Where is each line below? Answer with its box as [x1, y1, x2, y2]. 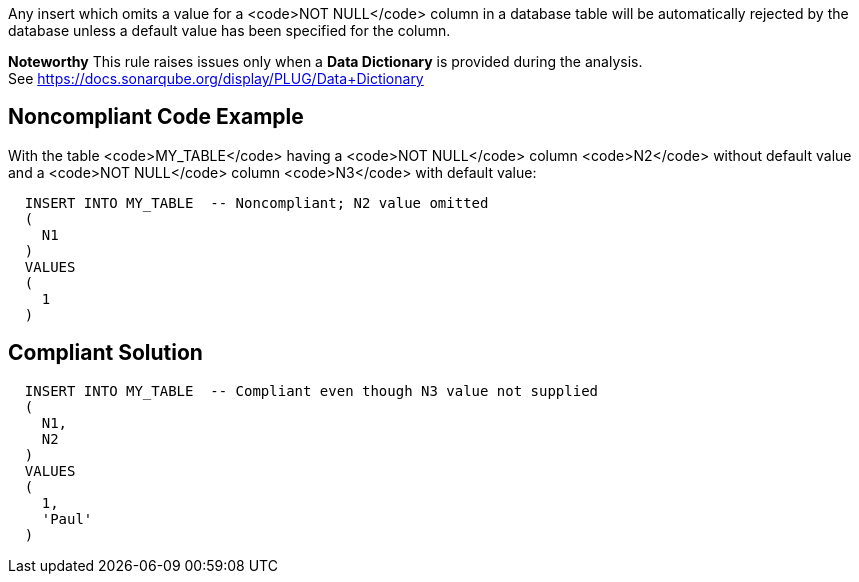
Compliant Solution [8, 340, 203, 366]
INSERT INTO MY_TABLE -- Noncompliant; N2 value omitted [24, 194, 489, 211]
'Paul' [41, 510, 93, 527]
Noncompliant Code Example [8, 104, 304, 130]
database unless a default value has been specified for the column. [8, 22, 451, 39]
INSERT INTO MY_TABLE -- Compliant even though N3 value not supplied [24, 382, 599, 399]
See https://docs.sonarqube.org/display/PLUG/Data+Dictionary [8, 70, 424, 87]
